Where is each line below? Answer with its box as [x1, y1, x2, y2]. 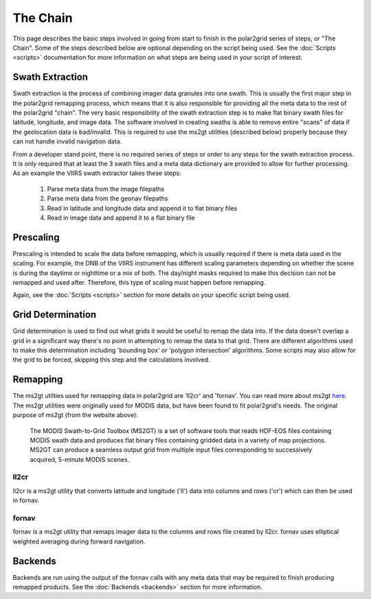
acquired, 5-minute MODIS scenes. [30, 455, 130, 463]
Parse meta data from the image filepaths [47, 185, 165, 193]
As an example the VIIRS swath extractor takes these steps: [12, 169, 181, 178]
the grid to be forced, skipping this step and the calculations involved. [12, 355, 210, 364]
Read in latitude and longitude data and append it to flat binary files [47, 204, 238, 212]
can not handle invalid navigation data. [12, 137, 122, 145]
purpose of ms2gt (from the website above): [12, 411, 139, 419]
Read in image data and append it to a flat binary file [47, 213, 195, 222]
